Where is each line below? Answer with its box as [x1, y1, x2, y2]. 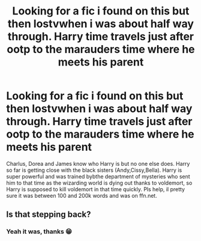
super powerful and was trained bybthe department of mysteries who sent [6, 172, 190, 180]
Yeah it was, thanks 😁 [6, 227, 72, 236]
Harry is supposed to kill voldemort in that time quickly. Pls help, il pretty [6, 185, 185, 193]
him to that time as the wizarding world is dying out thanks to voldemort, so [6, 179, 193, 186]
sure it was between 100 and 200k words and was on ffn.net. [6, 192, 157, 199]
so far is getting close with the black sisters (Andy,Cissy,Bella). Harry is [6, 166, 182, 174]
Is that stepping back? [6, 209, 91, 220]
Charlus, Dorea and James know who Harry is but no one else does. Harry [6, 160, 190, 167]
